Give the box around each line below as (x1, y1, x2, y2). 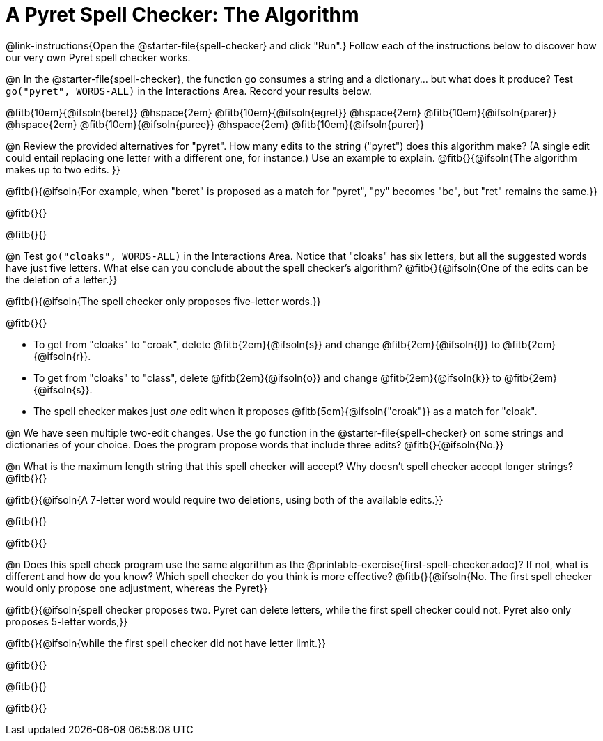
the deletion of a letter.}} (6, 273, 118, 286)
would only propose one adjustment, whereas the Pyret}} (6, 582, 268, 594)
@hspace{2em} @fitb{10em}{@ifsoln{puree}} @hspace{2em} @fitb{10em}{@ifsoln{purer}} (6, 118, 425, 130)
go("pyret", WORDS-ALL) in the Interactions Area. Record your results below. (6, 84, 372, 97)
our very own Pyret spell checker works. (6, 51, 191, 63)
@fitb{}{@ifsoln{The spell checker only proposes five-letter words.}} (6, 295, 321, 307)
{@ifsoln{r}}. (33, 350, 91, 362)
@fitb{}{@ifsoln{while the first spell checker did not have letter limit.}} (6, 637, 326, 649)
